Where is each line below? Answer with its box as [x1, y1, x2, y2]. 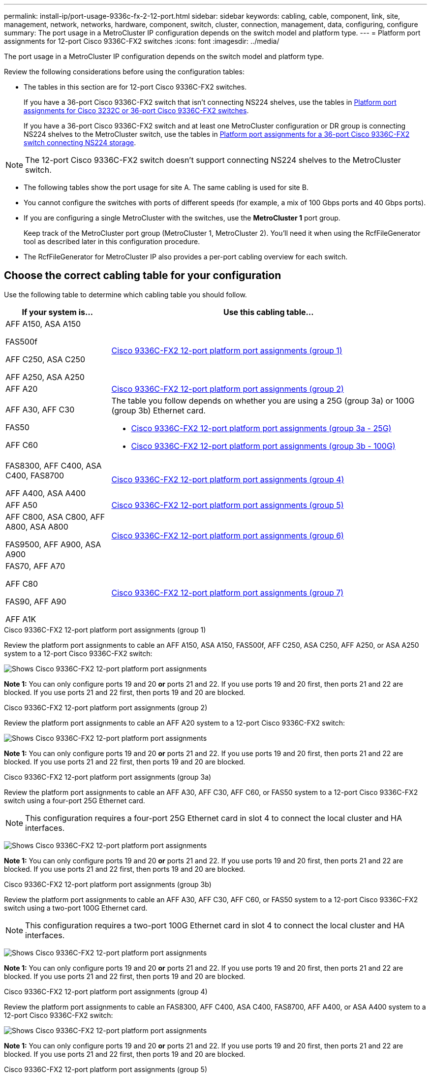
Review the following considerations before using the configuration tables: [4, 67, 245, 76]
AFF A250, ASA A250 [5, 372, 85, 382]
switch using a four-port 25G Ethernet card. [4, 796, 145, 805]
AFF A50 [5, 500, 38, 510]
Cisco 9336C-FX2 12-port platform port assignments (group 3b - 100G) [131, 441, 396, 451]
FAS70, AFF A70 [5, 561, 65, 571]
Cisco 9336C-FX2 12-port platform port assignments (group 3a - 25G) [131, 423, 392, 433]
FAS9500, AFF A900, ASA [5, 539, 101, 549]
